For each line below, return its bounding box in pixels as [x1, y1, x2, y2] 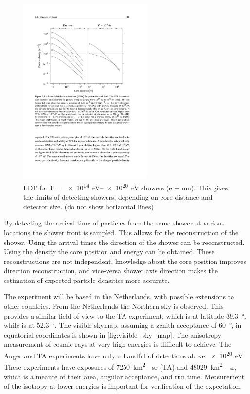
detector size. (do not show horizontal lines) [23, 201, 154, 211]
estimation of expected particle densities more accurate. [4, 275, 170, 285]
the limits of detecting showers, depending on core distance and [23, 192, 213, 202]
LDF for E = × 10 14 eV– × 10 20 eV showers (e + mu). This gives [23, 181, 228, 192]
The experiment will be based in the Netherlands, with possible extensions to [4, 291, 234, 301]
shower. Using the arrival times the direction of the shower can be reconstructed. [4, 237, 245, 247]
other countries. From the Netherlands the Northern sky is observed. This [4, 301, 224, 311]
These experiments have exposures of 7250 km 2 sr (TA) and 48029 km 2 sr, [4, 360, 237, 372]
